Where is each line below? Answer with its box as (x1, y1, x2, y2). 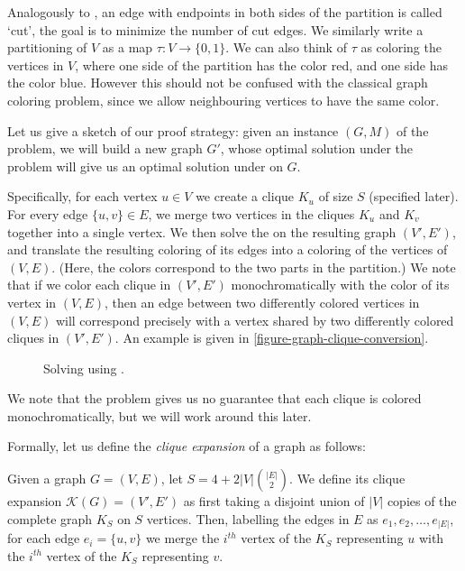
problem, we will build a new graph (7, 139, 203, 158)
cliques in (7, 328, 59, 347)
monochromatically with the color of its (231, 275, 450, 294)
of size (318, 187, 353, 206)
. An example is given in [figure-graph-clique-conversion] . (114, 328, 429, 347)
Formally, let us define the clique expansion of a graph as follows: (7, 437, 366, 456)
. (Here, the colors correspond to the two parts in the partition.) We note (51, 257, 456, 276)
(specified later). (369, 187, 459, 206)
